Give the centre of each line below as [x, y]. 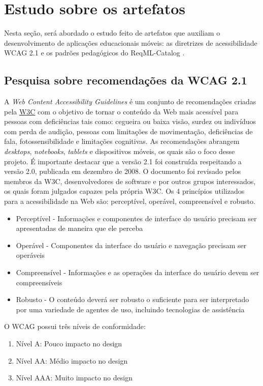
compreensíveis [39, 282]
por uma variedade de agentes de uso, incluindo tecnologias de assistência [130, 309]
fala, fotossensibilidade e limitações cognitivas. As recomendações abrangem [122, 141]
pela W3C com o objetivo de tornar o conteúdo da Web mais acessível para [121, 111]
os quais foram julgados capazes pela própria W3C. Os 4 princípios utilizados [124, 191]
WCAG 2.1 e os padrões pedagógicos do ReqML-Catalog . [94, 53]
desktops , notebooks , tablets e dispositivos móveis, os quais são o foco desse [120, 151]
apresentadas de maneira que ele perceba [79, 228]
